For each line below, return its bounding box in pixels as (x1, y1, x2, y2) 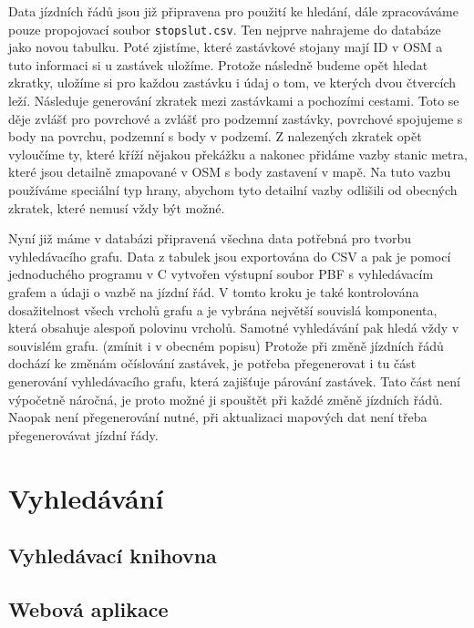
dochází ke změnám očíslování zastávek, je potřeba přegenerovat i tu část (8, 354, 417, 373)
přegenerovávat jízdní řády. (8, 425, 159, 444)
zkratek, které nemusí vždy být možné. (8, 198, 225, 217)
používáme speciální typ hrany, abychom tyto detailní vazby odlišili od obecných (8, 180, 458, 199)
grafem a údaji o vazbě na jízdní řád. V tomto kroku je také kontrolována (8, 282, 419, 301)
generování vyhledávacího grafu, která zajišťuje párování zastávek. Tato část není (8, 371, 460, 390)
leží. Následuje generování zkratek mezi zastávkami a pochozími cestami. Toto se (8, 91, 459, 110)
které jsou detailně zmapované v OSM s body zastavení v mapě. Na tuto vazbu (8, 162, 451, 181)
